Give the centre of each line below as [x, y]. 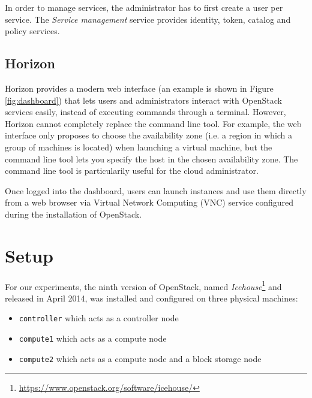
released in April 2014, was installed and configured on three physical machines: [151, 298]
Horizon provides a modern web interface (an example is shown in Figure [139, 88]
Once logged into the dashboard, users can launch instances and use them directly [156, 190]
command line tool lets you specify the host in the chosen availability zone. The [151, 159]
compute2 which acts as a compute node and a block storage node [140, 358]
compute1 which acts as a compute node [93, 338]
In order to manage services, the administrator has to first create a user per [144, 7]
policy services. [32, 31]
